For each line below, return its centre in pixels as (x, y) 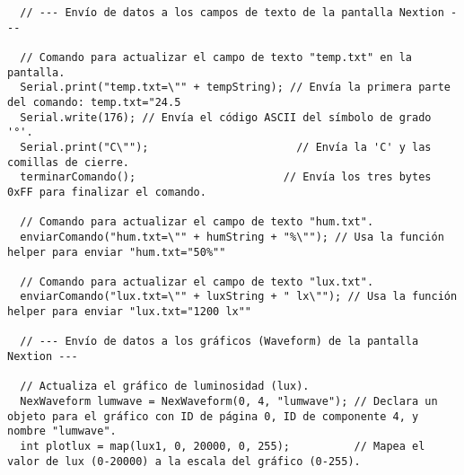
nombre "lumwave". (62, 431)
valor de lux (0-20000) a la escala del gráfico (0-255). (184, 461)
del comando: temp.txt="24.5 (94, 102)
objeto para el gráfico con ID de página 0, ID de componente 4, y (213, 416)
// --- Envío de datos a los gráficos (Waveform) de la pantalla (219, 342)
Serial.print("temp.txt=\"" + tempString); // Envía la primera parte (235, 88)
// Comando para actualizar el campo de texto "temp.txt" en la (216, 57)
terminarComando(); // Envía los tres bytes (226, 177)
